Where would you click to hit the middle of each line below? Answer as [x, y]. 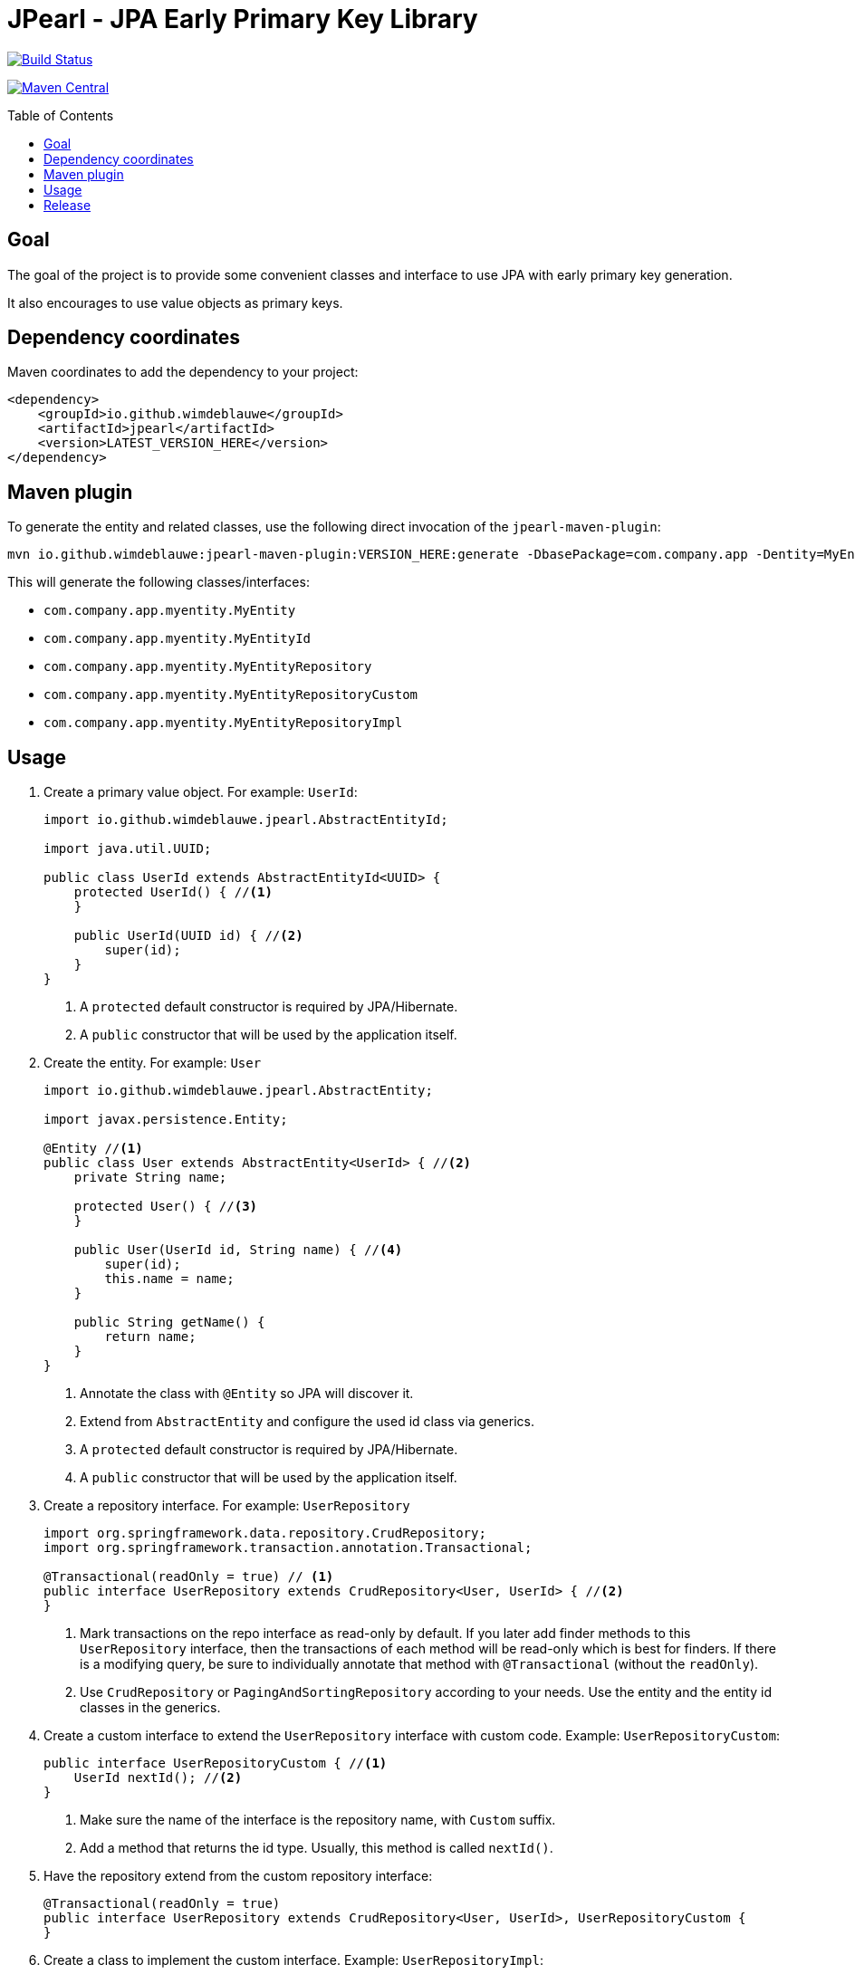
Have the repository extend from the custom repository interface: [238, 1876]
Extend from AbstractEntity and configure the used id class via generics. [307, 1422]
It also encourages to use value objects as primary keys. [175, 302]
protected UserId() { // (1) [173, 892]
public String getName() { [169, 1322]
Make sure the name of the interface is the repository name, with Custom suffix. [318, 1820]
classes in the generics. [150, 1708]
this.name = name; [169, 1279]
